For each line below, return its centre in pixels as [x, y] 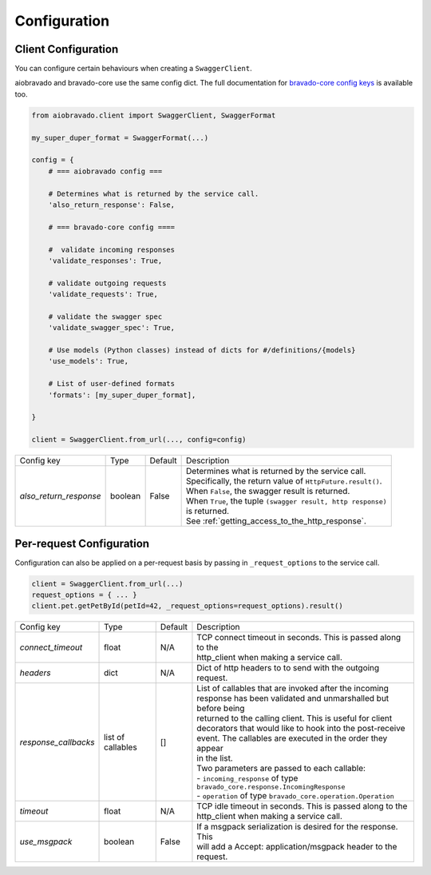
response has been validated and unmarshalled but [293, 698]
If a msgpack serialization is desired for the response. [297, 827]
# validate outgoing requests [107, 283]
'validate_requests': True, [103, 294]
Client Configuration [67, 49]
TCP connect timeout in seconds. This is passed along [299, 638]
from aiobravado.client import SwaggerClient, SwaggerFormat [154, 115]
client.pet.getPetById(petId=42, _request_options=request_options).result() [187, 606]
